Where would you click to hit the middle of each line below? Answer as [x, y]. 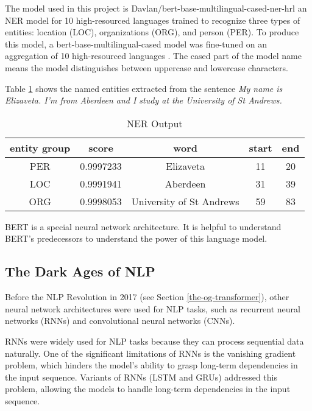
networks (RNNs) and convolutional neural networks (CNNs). [120, 321]
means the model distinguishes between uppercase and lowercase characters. [147, 67]
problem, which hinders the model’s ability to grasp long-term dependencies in [151, 365]
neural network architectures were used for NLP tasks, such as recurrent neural [153, 308]
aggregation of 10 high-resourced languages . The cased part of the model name [153, 56]
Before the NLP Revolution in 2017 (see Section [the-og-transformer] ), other [147, 297]
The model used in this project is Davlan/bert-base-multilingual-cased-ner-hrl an [156, 8]
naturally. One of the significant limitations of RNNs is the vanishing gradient [151, 353]
